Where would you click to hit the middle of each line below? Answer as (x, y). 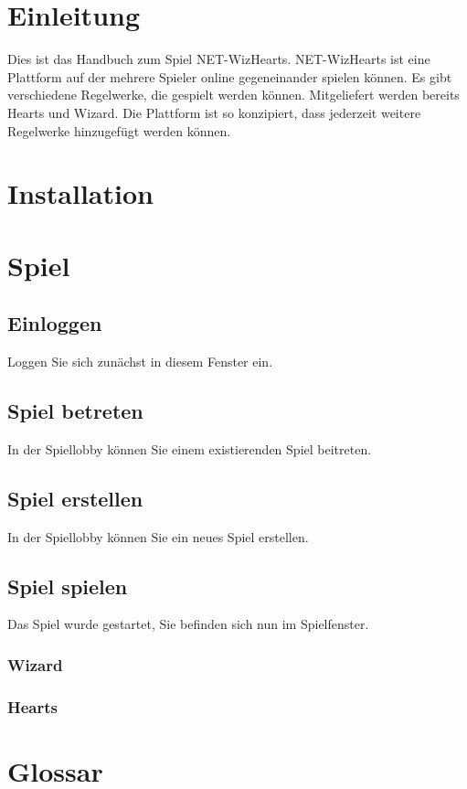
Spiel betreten (75, 411)
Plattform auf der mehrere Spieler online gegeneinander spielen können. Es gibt (230, 76)
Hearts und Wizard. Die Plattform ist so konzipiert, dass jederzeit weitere (214, 112)
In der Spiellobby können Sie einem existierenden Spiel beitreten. (190, 448)
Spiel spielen (68, 586)
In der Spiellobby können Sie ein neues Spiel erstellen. (158, 536)
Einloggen (55, 323)
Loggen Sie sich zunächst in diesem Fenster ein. (140, 362)
